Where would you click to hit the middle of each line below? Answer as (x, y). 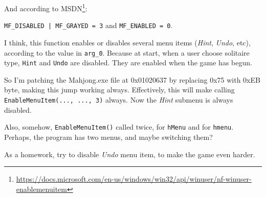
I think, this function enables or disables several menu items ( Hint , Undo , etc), (127, 42)
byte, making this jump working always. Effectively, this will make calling (119, 90)
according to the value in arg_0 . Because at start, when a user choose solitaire (127, 52)
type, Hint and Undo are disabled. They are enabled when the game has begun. (128, 63)
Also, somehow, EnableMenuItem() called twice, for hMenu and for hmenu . (119, 127)
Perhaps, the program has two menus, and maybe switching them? (108, 137)
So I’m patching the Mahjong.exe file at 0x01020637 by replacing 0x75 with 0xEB (132, 79)
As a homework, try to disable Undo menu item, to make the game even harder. (130, 154)
